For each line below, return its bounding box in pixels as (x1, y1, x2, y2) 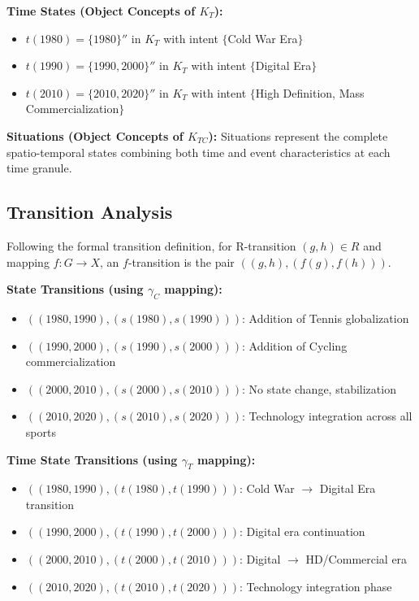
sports (25, 423, 56, 440)
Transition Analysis (6, 199, 173, 224)
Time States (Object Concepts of (6, 2, 196, 19)
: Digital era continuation (239, 523, 365, 540)
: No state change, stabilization (242, 380, 396, 397)
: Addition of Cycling (242, 337, 348, 354)
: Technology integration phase (239, 577, 392, 594)
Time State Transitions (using (6, 451, 178, 468)
